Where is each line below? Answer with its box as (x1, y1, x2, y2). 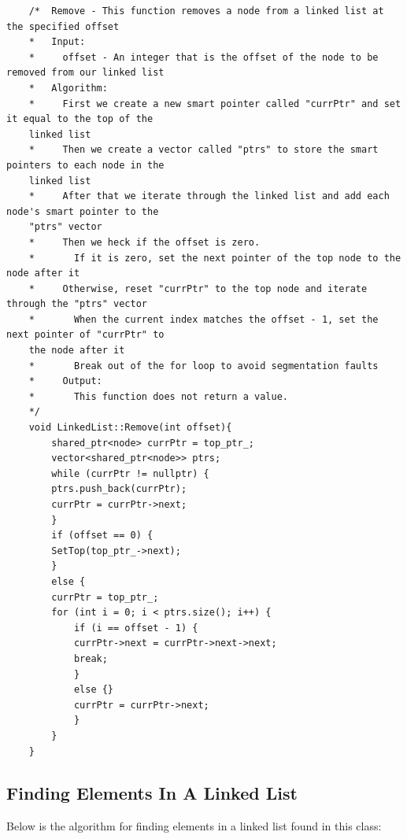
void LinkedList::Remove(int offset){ (28, 422, 232, 434)
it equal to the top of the (6, 113, 154, 125)
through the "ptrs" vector (6, 298, 147, 310)
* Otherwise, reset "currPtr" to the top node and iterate (28, 283, 368, 294)
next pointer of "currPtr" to (6, 329, 165, 341)
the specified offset (6, 20, 120, 32)
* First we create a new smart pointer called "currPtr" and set (28, 98, 401, 109)
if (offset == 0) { (51, 530, 154, 541)
